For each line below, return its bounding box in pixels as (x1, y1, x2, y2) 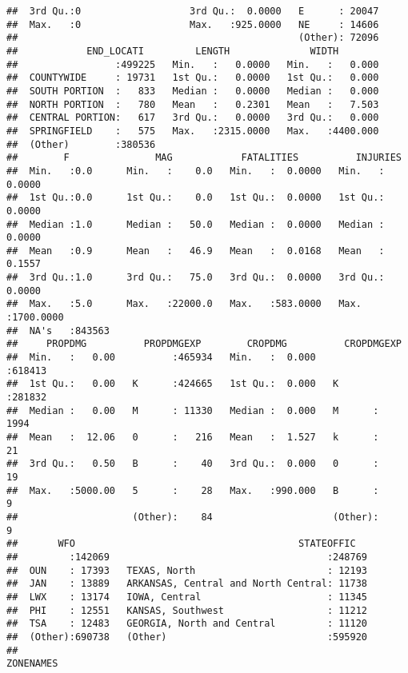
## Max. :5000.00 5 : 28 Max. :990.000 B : (6, 484, 379, 496)
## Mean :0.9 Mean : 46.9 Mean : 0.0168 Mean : (6, 245, 385, 257)
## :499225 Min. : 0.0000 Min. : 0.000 (6, 58, 379, 70)
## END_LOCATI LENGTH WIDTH (6, 45, 339, 57)
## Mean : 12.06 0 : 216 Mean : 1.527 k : (6, 432, 379, 443)
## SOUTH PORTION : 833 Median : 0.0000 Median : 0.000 (6, 85, 379, 97)
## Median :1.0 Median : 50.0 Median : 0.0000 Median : (6, 218, 385, 230)
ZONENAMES (6, 658, 58, 670)
